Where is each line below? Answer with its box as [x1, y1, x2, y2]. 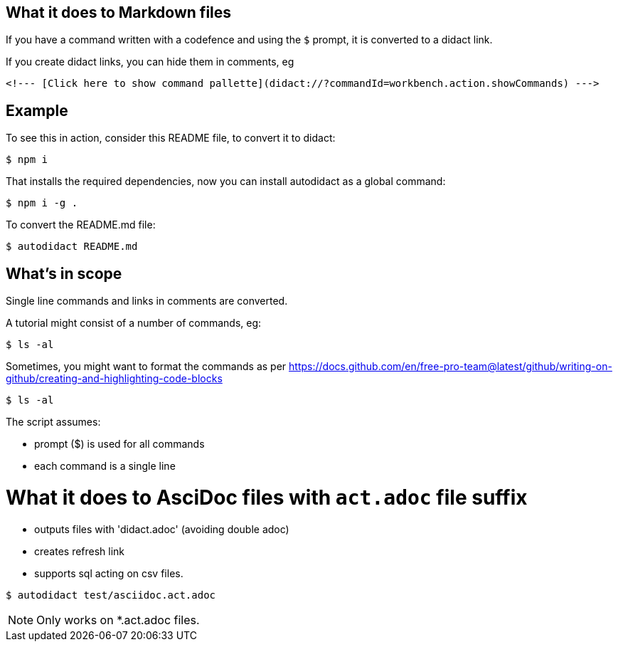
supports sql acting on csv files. [34, 567, 183, 579]
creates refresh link [34, 545, 125, 557]
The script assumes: [6, 416, 101, 428]
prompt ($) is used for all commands [34, 438, 205, 451]
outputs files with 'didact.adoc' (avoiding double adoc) [34, 522, 289, 535]
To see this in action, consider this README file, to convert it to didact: [6, 132, 336, 144]
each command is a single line [34, 460, 176, 473]
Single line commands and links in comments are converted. [6, 295, 288, 307]
